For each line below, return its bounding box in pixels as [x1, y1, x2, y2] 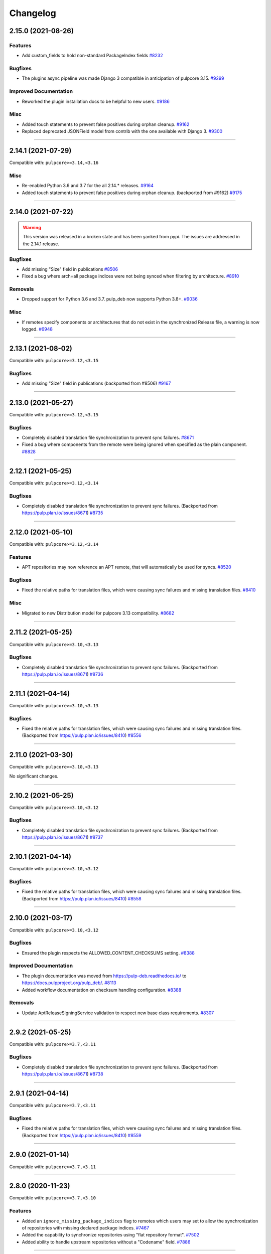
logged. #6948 [22, 326, 53, 332]
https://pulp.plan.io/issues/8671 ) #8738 [22, 1071, 103, 1077]
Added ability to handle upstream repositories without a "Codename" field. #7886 [22, 1239, 191, 1245]
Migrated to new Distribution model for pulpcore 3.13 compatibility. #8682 [22, 610, 175, 616]
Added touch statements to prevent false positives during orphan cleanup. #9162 [22, 121, 190, 127]
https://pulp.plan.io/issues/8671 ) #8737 [22, 834, 103, 840]
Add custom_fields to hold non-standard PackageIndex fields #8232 [22, 53, 163, 59]
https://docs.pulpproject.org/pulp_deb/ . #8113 [22, 980, 116, 986]
